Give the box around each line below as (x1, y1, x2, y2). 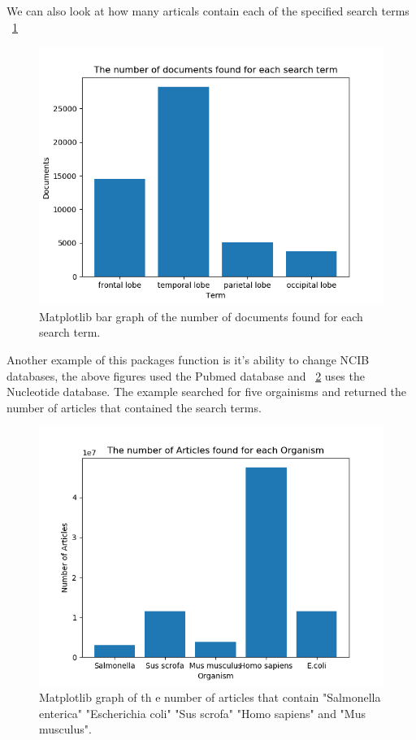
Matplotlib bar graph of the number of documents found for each (39, 307, 363, 324)
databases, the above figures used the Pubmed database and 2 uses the (6, 367, 365, 384)
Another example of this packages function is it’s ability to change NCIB (6, 350, 370, 368)
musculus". (39, 720, 92, 738)
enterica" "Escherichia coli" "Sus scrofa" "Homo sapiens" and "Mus (39, 704, 366, 721)
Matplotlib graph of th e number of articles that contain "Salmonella (39, 688, 381, 705)
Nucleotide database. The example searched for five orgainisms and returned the (6, 383, 407, 400)
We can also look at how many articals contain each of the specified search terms (6, 2, 409, 19)
